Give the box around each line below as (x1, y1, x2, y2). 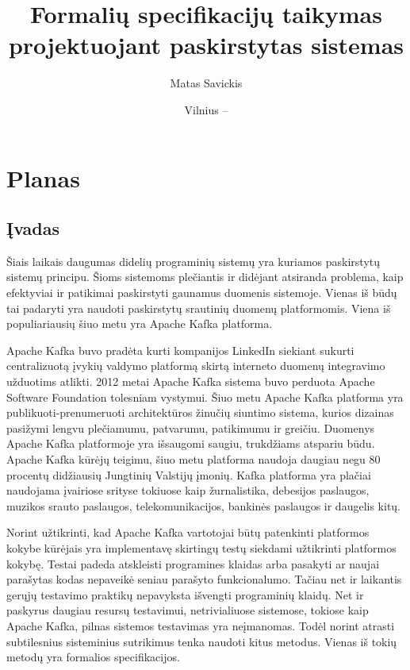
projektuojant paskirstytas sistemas (8, 29, 404, 61)
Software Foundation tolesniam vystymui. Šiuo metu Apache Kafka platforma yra (6, 388, 404, 405)
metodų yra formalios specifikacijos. (6, 649, 180, 665)
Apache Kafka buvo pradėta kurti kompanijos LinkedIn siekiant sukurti (6, 341, 354, 358)
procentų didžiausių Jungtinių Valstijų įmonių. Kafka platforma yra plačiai (6, 466, 371, 483)
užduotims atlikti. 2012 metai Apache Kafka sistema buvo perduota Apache (6, 373, 375, 390)
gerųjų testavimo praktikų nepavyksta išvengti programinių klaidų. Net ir (6, 586, 364, 603)
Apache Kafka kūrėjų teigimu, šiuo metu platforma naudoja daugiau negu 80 (6, 451, 381, 468)
